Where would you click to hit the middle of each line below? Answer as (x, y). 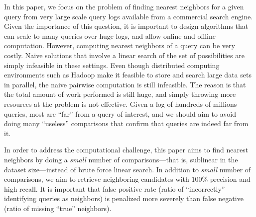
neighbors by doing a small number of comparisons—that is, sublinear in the (121, 159)
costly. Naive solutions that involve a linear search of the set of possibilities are (124, 55)
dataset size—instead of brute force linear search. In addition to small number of (128, 169)
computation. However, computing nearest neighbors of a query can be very (120, 45)
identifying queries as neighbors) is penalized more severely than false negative (124, 198)
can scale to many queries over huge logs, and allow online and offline (110, 36)
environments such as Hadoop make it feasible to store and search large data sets (128, 75)
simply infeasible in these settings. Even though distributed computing (112, 65)
